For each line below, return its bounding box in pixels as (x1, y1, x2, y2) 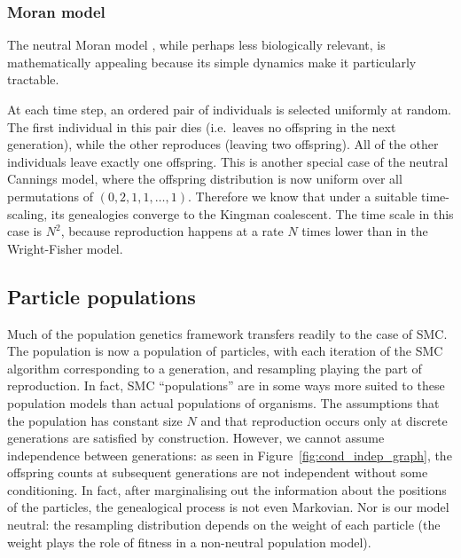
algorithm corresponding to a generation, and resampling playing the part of (7, 358, 422, 377)
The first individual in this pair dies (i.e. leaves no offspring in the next (7, 117, 396, 136)
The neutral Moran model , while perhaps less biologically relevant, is (7, 35, 386, 54)
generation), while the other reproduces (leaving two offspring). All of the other (7, 135, 439, 153)
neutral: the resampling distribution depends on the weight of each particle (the (7, 515, 441, 534)
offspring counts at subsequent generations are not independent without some (7, 463, 428, 482)
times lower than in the (301, 222, 428, 240)
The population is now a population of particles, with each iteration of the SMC (7, 342, 443, 360)
